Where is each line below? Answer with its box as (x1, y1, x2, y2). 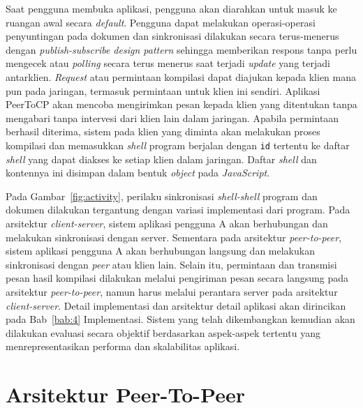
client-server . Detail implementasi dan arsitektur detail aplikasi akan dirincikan (6, 298, 346, 312)
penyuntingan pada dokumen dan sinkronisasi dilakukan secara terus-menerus (6, 29, 339, 43)
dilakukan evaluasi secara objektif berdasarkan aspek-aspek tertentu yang (6, 325, 320, 340)
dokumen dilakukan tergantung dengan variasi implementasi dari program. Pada (6, 202, 350, 217)
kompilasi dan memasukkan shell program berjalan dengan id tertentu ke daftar (6, 137, 350, 152)
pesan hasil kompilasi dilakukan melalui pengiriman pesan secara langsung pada (6, 271, 348, 285)
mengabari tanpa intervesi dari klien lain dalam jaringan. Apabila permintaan (6, 110, 339, 125)
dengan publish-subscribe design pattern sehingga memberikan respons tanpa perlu (6, 42, 357, 56)
